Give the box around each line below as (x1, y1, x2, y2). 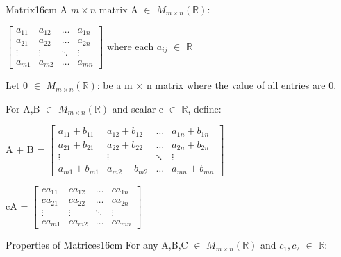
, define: (188, 101, 222, 115)
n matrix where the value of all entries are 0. (146, 78, 337, 92)
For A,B (6, 101, 40, 115)
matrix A (99, 2, 138, 16)
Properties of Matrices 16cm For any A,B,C (6, 238, 188, 252)
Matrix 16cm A (6, 2, 68, 16)
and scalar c (112, 101, 163, 115)
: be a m (97, 78, 133, 92)
